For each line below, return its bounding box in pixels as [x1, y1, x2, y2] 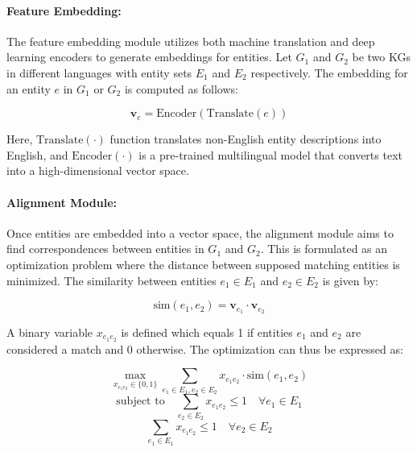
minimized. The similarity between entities [6, 272, 217, 288]
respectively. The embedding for [250, 64, 408, 81]
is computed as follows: [124, 80, 238, 97]
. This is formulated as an [260, 240, 388, 257]
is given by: [322, 272, 378, 288]
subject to [116, 396, 165, 408]
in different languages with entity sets [6, 64, 192, 81]
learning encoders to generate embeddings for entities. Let [6, 48, 292, 65]
